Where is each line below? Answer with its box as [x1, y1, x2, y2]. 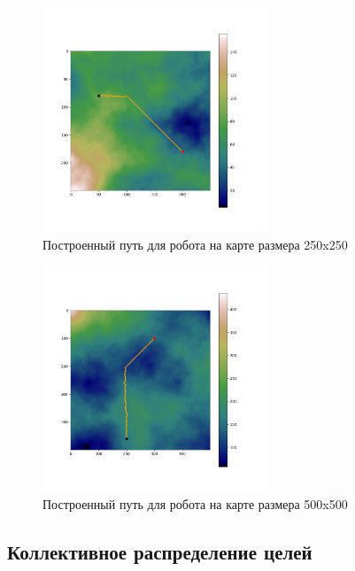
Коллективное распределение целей [7, 537, 313, 565]
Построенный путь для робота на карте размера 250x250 [42, 235, 348, 253]
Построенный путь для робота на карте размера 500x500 [42, 494, 348, 513]
